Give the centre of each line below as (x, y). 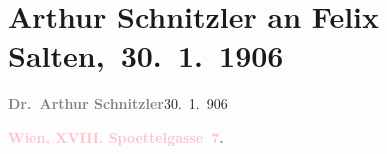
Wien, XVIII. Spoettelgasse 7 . (116, 136)
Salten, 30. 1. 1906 (146, 55)
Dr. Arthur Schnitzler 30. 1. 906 (118, 103)
